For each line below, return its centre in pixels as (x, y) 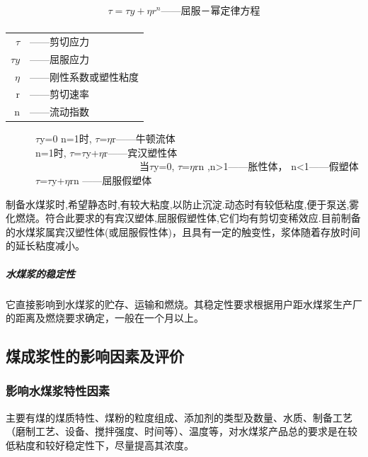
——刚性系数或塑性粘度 (84, 76)
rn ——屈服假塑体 (111, 180)
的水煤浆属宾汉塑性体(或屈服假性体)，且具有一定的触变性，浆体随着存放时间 (183, 231)
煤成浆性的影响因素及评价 (95, 356)
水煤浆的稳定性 (40, 273)
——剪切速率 (59, 94)
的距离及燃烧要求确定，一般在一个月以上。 (105, 318)
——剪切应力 (59, 41)
